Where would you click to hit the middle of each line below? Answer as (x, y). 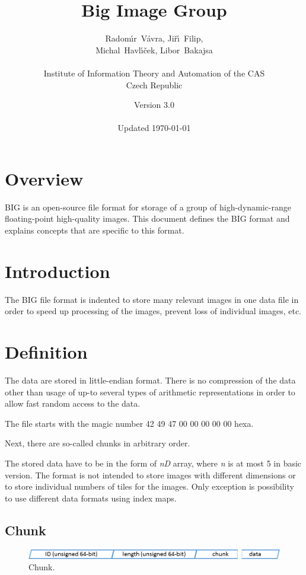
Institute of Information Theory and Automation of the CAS (154, 73)
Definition (46, 352)
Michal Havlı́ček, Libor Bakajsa (154, 49)
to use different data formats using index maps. (91, 498)
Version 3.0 (154, 105)
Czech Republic (154, 84)
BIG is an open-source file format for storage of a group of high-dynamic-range (148, 207)
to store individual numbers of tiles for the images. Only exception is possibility (149, 486)
